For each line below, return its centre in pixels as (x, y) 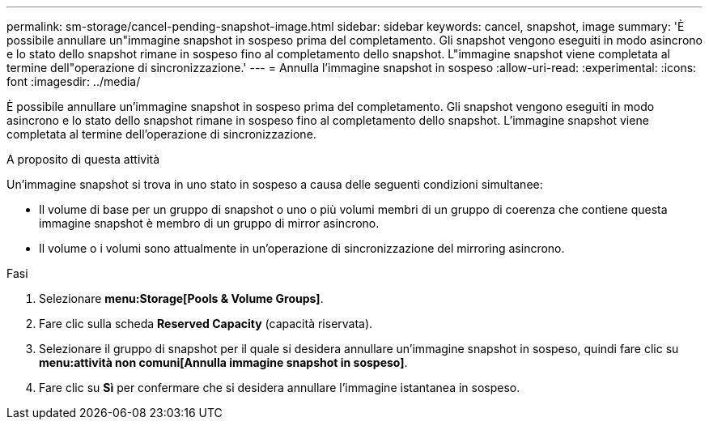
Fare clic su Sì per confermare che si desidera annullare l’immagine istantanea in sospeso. (280, 388)
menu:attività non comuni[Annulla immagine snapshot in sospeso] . (223, 362)
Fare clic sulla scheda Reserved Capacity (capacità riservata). (206, 324)
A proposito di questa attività (83, 159)
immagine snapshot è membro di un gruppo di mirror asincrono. (209, 223)
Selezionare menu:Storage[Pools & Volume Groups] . (181, 298)
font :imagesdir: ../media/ (74, 81)
